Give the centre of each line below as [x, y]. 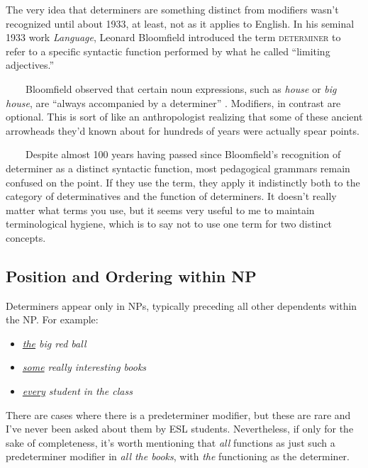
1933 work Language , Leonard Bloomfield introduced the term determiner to [173, 37]
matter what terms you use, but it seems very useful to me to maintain [160, 210]
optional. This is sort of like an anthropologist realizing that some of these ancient [184, 117]
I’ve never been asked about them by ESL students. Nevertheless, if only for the [180, 429]
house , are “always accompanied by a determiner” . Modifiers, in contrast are [173, 102]
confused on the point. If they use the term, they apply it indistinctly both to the [183, 182]
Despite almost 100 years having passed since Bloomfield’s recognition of [183, 154]
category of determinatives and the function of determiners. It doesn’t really [171, 196]
